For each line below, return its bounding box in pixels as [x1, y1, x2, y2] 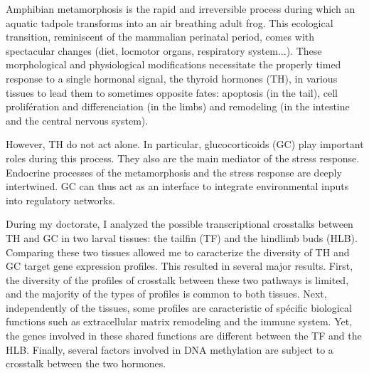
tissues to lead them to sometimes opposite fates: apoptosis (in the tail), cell [6, 85, 338, 100]
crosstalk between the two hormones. [6, 356, 166, 371]
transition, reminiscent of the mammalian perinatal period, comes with [6, 29, 315, 44]
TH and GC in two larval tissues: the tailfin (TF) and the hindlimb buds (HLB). [6, 230, 358, 245]
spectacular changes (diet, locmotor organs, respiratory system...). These [6, 43, 322, 58]
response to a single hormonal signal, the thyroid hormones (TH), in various [6, 70, 338, 85]
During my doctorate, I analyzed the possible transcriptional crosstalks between [6, 216, 353, 231]
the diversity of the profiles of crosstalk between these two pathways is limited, [6, 272, 349, 287]
